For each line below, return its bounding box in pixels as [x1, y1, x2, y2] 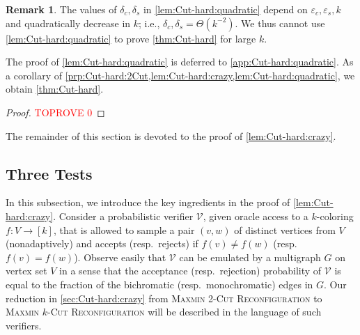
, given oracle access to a [203, 208, 308, 223]
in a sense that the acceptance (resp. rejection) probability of [59, 263, 322, 278]
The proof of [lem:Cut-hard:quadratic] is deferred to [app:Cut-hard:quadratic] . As [6, 54, 354, 69]
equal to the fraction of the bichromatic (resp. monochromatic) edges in [6, 276, 313, 291]
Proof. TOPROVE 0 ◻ [6, 104, 105, 119]
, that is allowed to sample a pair [53, 222, 195, 237]
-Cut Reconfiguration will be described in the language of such [47, 304, 322, 319]
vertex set [6, 263, 47, 278]
